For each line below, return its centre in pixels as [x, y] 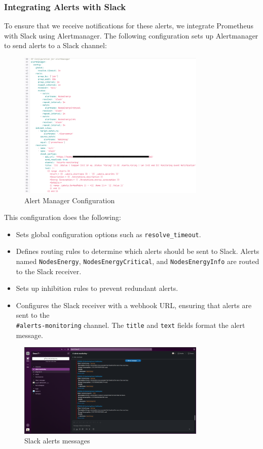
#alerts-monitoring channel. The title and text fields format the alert [130, 325]
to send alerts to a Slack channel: [55, 45]
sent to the [33, 315]
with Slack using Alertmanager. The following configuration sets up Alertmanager [131, 35]
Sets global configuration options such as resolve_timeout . [108, 234]
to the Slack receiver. [49, 271]
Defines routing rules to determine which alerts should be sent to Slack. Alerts [138, 251]
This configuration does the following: [63, 217]
